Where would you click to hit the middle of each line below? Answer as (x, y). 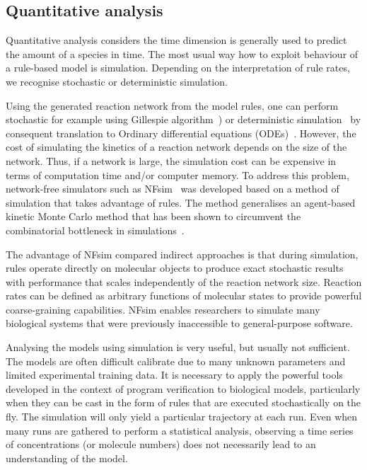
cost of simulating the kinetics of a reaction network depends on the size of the (176, 147)
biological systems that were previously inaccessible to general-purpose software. (179, 323)
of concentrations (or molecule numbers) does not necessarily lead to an (161, 444)
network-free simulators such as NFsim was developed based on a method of (173, 189)
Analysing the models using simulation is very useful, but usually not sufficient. (178, 347)
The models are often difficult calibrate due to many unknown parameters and (176, 361)
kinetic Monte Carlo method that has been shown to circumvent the (153, 216)
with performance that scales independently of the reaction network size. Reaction (184, 281)
